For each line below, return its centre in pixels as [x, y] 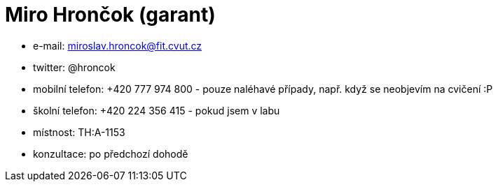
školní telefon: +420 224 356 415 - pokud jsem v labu [157, 110]
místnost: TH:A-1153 [79, 132]
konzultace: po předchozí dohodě [111, 154]
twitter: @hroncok [74, 67]
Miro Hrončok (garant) [110, 15]
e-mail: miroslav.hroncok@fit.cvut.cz [118, 45]
